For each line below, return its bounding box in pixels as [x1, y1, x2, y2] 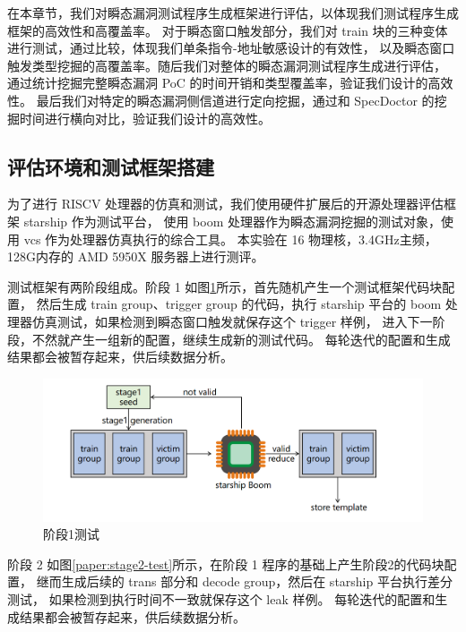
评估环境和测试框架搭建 [7, 152, 214, 180]
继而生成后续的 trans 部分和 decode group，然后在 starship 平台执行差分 [36, 572, 453, 591]
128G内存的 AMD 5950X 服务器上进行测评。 [7, 247, 264, 266]
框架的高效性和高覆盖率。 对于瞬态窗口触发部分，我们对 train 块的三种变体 [7, 21, 448, 39]
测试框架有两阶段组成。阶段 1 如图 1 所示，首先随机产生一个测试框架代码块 [7, 277, 443, 295]
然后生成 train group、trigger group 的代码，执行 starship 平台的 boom [36, 295, 442, 313]
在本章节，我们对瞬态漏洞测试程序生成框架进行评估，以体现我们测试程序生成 [7, 4, 459, 21]
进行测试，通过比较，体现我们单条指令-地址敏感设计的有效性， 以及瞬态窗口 [7, 38, 455, 57]
